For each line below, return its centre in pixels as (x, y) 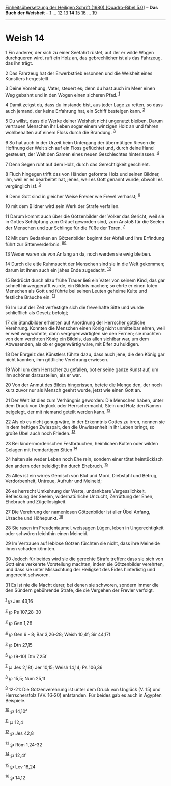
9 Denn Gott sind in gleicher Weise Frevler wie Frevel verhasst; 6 (73, 196)
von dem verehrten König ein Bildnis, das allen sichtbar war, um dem (77, 339)
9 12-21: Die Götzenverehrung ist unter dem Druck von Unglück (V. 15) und (83, 689)
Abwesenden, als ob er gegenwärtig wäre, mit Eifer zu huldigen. (73, 344)
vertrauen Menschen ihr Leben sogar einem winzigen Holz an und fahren (82, 126)
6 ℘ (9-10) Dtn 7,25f (26, 656)
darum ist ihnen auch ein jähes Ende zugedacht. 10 (58, 270)
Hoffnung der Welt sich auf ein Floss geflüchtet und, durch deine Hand (79, 148)
